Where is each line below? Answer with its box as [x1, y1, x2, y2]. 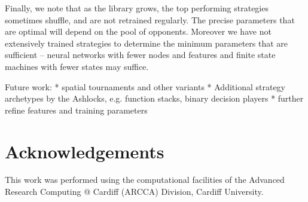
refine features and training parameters [5, 103, 148, 116]
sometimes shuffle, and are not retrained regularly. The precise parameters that [5, 13, 295, 26]
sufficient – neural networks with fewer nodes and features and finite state [5, 48, 276, 61]
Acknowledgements [5, 139, 164, 163]
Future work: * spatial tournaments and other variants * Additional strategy [5, 80, 285, 93]
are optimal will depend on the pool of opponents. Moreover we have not [5, 25, 272, 38]
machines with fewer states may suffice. [5, 60, 149, 72]
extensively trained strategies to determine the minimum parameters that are [5, 36, 288, 49]
